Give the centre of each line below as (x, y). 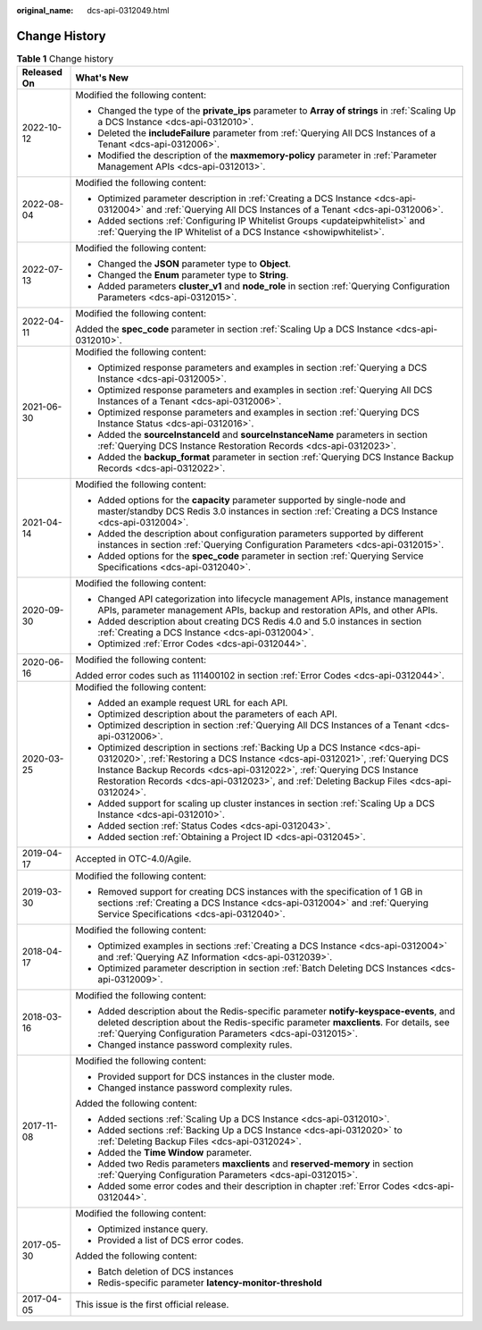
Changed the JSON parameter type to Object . (195, 264)
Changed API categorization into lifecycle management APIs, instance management (273, 599)
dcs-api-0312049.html (128, 10)
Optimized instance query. (153, 1229)
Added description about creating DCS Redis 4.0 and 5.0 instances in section (260, 621)
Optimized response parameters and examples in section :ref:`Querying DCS (258, 413)
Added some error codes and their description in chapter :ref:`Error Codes (254, 1186)
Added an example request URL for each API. (193, 703)
